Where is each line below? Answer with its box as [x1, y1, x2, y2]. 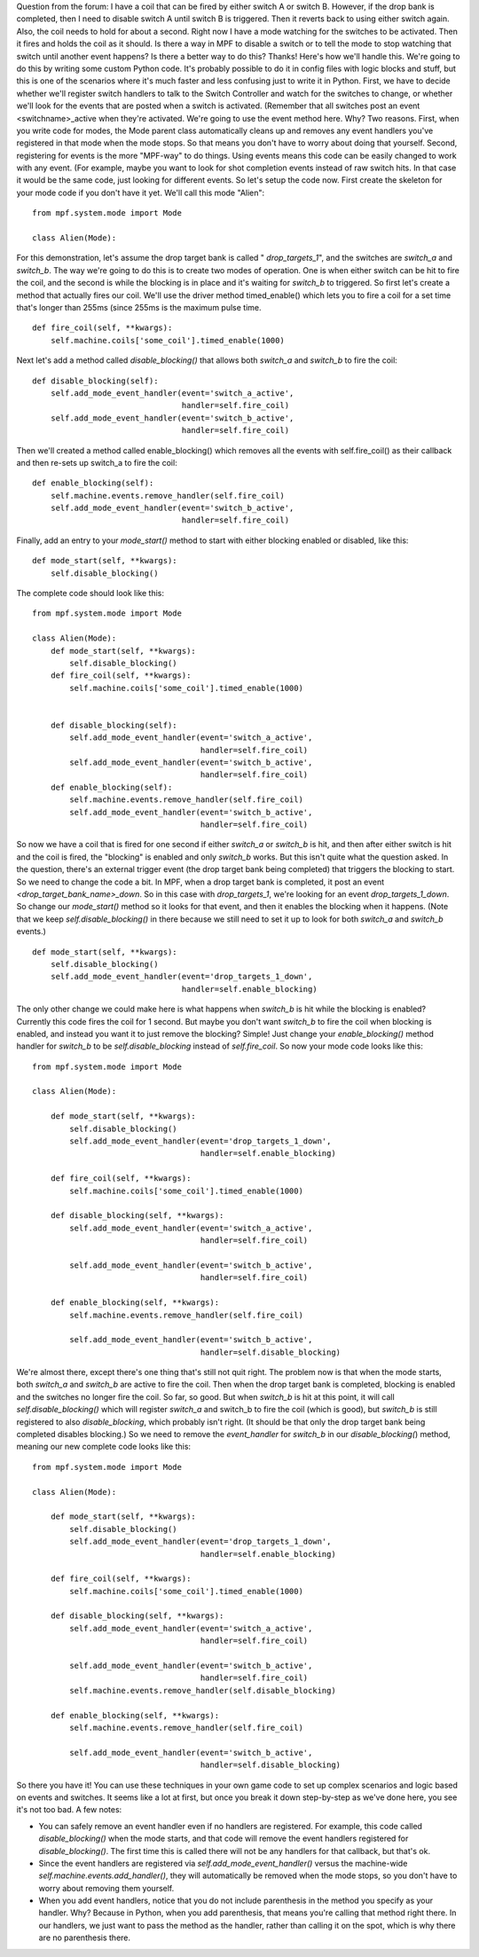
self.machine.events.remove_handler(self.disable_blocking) [69, 1686, 336, 1695]
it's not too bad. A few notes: [16, 1804, 122, 1815]
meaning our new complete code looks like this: [16, 1442, 191, 1452]
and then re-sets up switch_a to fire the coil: [16, 457, 177, 468]
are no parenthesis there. [38, 1932, 131, 1943]
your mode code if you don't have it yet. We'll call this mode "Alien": [16, 187, 265, 198]
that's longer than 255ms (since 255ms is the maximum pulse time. [16, 302, 262, 312]
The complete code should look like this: [16, 588, 164, 599]
